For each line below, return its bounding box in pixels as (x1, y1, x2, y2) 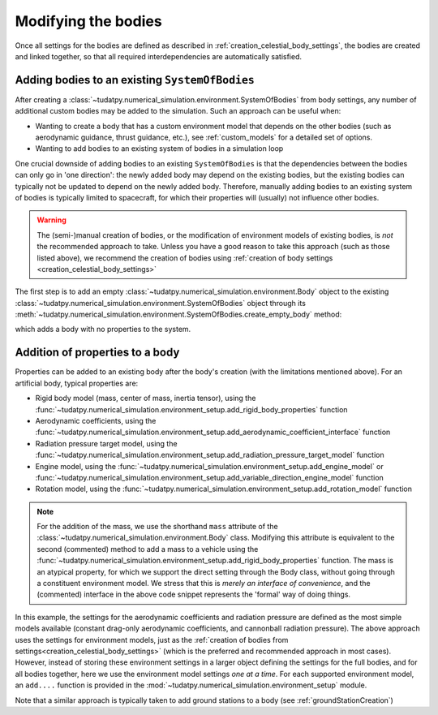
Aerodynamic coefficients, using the (35, 416, 157, 425)
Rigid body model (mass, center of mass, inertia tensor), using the (35, 394, 256, 403)
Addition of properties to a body (15, 346, 180, 360)
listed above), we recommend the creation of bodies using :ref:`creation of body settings (36, 252, 333, 263)
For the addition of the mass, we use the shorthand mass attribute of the (36, 522, 279, 532)
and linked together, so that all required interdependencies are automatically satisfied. (15, 51, 303, 61)
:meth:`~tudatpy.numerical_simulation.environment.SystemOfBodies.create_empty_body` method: (15, 309, 342, 320)
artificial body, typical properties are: (15, 378, 139, 388)
